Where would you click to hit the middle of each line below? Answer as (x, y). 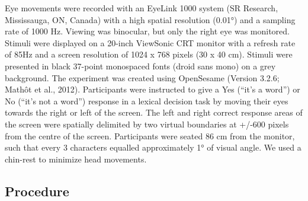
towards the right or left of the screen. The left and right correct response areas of (154, 112)
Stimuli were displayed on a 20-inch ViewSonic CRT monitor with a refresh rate (150, 42)
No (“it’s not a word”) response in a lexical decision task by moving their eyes (147, 100)
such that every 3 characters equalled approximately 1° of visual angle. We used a (153, 147)
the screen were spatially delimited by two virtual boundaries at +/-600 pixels (147, 124)
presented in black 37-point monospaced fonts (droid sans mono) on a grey (140, 66)
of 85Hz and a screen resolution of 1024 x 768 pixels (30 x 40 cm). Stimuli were (149, 54)
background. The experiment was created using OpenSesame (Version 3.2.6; (142, 77)
